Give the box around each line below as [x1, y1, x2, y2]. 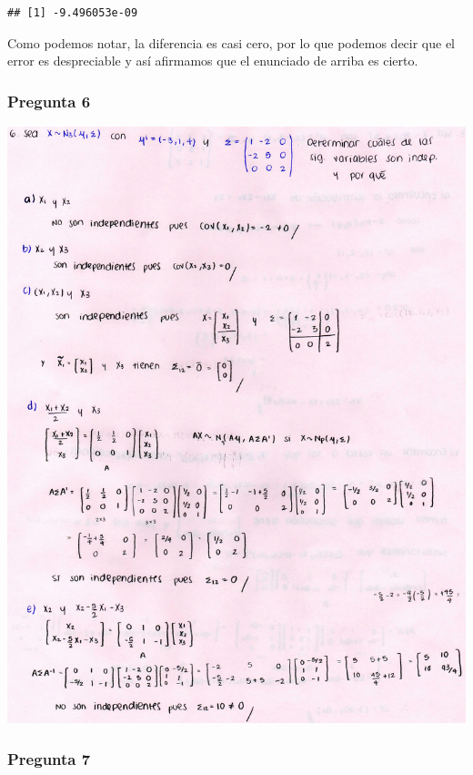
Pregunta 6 [7, 89, 91, 112]
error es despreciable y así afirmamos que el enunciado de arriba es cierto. [7, 51, 418, 70]
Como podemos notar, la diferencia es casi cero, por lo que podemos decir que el [7, 33, 456, 52]
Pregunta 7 [7, 747, 91, 770]
